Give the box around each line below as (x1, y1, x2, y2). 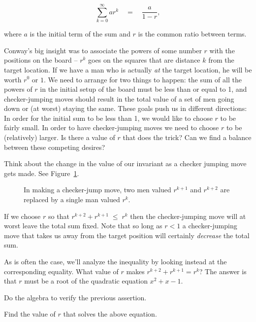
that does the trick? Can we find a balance (123, 132, 252, 143)
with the (209, 45, 235, 55)
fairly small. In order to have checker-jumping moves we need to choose (4, 122, 219, 133)
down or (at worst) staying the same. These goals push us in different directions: (4, 103, 247, 113)
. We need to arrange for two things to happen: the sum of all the (43, 74, 242, 84)
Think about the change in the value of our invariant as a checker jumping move (4, 158, 247, 169)
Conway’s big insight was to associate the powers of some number (4, 45, 202, 55)
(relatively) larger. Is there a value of (4, 132, 115, 143)
